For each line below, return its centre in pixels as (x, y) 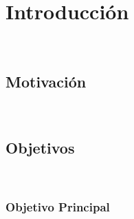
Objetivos (40, 147)
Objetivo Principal (58, 207)
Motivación (46, 82)
